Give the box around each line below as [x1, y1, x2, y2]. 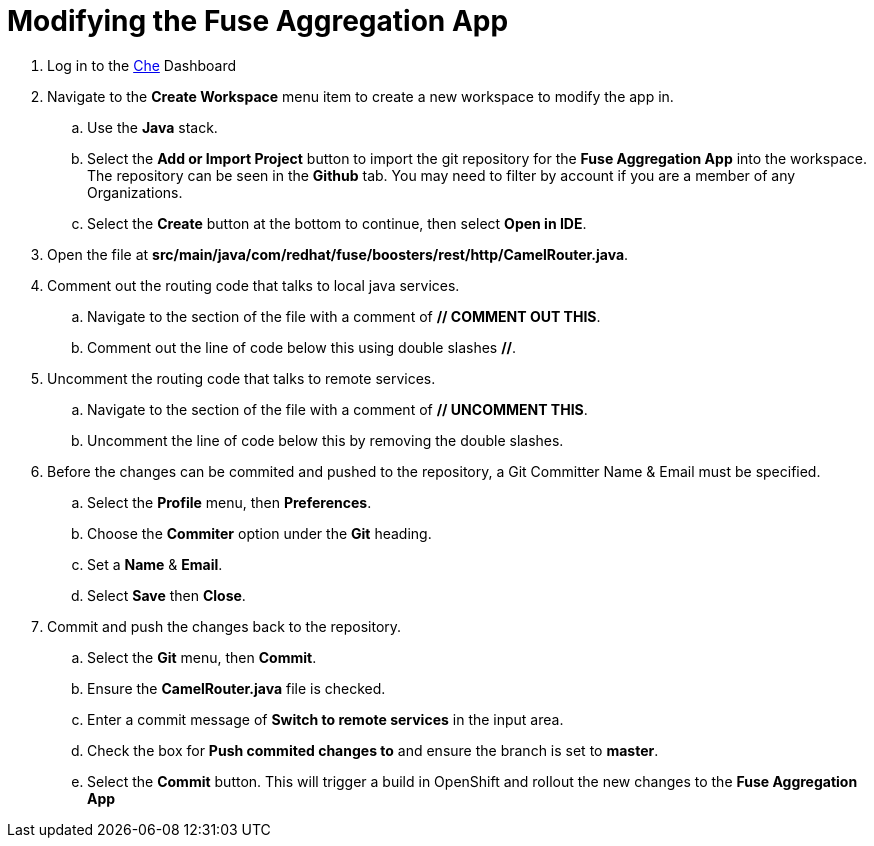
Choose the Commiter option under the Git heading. [87, 524, 432, 542]
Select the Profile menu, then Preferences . [87, 493, 372, 511]
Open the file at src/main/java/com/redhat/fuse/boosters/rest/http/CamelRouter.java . [47, 245, 629, 263]
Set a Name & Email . [87, 555, 223, 573]
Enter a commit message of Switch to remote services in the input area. [87, 710, 564, 728]
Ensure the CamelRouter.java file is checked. [87, 679, 386, 697]
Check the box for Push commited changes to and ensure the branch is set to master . [87, 741, 659, 759]
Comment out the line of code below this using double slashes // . [87, 338, 517, 356]
